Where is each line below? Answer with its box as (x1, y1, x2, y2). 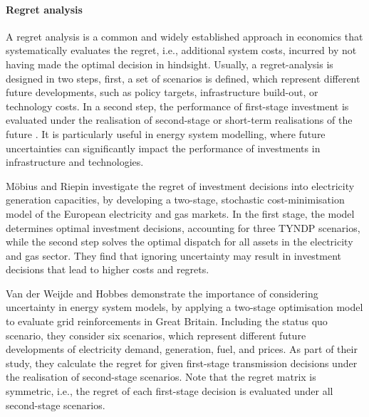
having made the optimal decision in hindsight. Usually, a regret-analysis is (6, 56, 333, 71)
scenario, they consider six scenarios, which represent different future (6, 327, 306, 342)
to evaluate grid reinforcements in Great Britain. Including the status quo (6, 314, 328, 329)
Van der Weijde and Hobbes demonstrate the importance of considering (6, 285, 318, 300)
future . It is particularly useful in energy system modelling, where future (6, 126, 326, 141)
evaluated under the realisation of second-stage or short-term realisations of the (6, 112, 353, 127)
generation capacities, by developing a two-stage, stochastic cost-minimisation (6, 192, 345, 207)
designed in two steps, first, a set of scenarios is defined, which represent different (6, 70, 360, 85)
